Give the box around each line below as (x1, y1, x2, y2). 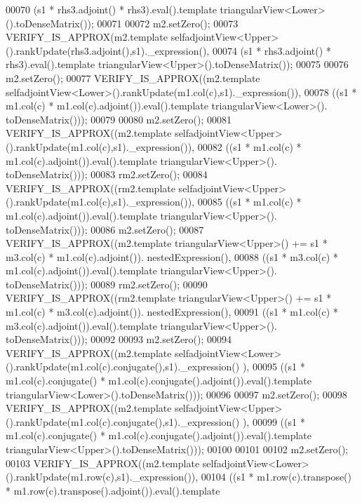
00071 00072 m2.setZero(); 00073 (97, 15, 239, 30)
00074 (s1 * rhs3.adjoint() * (212, 43, 331, 58)
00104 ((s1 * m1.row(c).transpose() (201, 469, 352, 484)
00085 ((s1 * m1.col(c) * (197, 194, 302, 209)
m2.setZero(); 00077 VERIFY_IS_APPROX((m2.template (6, 70, 260, 85)
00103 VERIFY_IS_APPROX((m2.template (6, 455, 200, 470)
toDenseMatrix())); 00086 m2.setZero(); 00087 (6, 222, 204, 236)
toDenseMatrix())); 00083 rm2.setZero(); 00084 (6, 167, 208, 182)
